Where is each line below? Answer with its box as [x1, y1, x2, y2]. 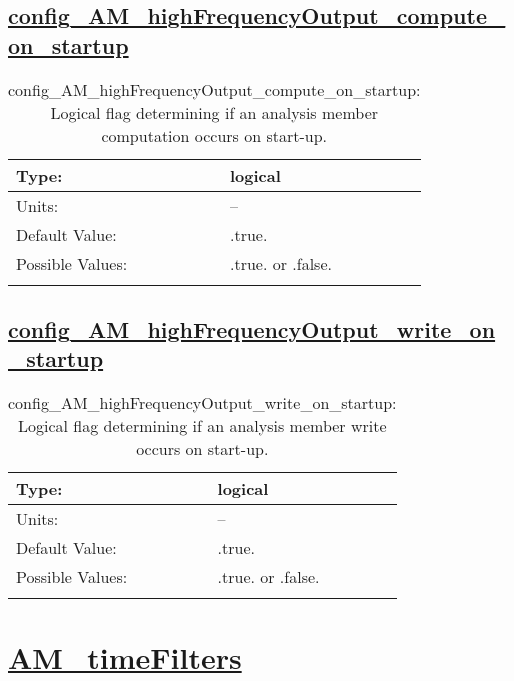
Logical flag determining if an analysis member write [18, 414, 387, 438]
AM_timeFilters [8, 637, 242, 678]
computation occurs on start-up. [101, 123, 328, 147]
